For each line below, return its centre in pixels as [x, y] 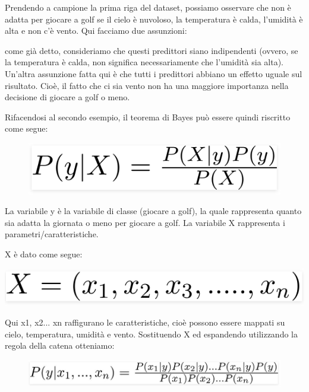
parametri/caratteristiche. [52, 234]
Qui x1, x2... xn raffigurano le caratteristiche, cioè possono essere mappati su [145, 322]
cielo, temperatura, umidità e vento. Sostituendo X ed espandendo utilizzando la [151, 334]
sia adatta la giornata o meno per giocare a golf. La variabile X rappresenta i [145, 222]
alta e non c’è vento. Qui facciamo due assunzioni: [96, 31]
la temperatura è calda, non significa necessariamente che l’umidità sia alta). [144, 62]
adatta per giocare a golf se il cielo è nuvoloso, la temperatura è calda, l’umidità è [154, 19]
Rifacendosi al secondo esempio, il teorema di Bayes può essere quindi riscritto [148, 117]
